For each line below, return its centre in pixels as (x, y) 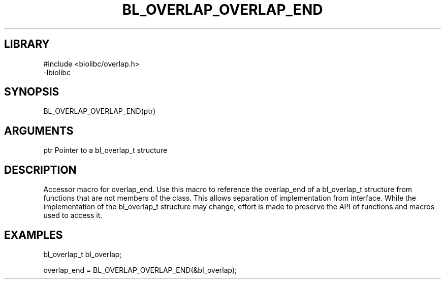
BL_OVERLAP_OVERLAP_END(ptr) (100, 111)
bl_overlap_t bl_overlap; (83, 254)
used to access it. (73, 215)
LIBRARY (27, 44)
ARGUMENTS (39, 131)
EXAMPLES (34, 235)
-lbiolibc (57, 72)
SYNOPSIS (32, 92)
